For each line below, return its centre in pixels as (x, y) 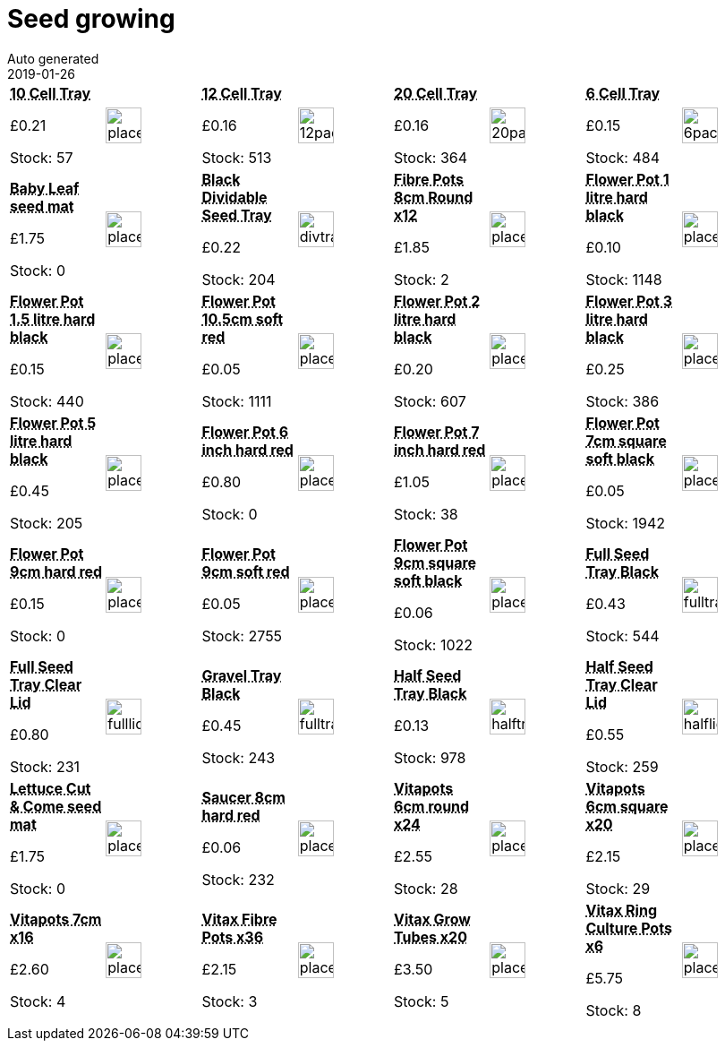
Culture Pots (629, 928)
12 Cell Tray (242, 93)
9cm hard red (56, 571)
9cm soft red (246, 571)
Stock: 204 (239, 279)
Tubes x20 (431, 936)
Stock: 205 (47, 523)
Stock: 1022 (434, 644)
